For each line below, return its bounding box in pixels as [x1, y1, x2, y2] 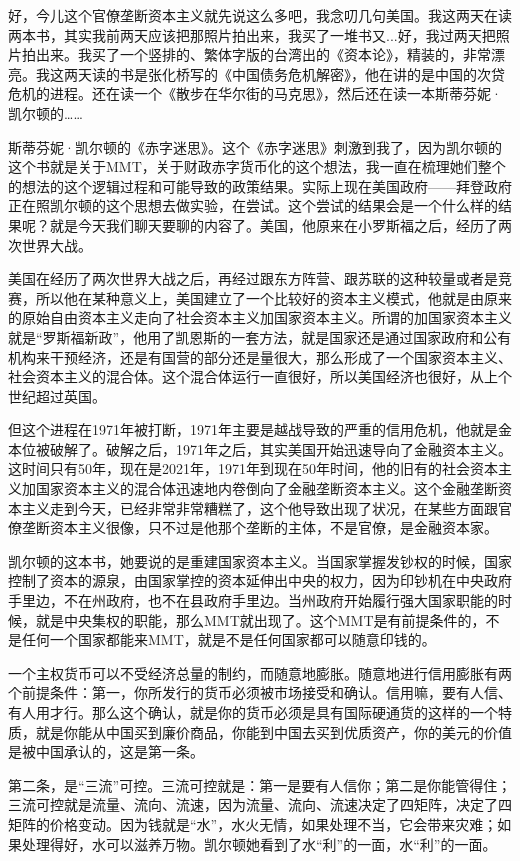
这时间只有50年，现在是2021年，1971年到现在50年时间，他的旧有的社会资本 [8, 458, 498, 479]
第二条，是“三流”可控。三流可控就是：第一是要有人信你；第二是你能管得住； [8, 774, 512, 795]
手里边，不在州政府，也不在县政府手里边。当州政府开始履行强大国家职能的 [8, 590, 498, 611]
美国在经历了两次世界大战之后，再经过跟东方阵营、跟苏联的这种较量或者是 [8, 268, 498, 289]
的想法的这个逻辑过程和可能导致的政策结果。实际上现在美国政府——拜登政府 [8, 175, 512, 196]
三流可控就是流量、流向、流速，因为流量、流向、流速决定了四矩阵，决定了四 [8, 794, 512, 815]
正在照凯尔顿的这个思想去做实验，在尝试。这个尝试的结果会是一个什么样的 [8, 195, 498, 216]
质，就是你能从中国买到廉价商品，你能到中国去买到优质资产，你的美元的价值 [8, 721, 512, 742]
